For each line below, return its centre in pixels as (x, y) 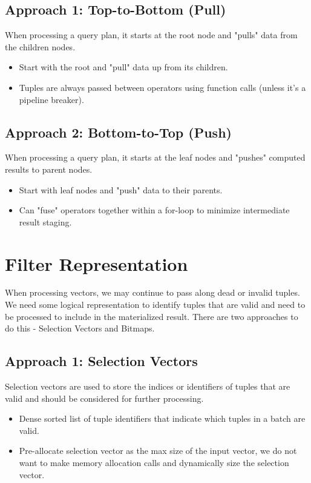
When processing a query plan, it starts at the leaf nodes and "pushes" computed (155, 157)
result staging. (45, 222)
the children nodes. (40, 46)
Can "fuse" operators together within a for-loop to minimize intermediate (154, 210)
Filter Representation (97, 263)
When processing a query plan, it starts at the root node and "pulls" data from (151, 35)
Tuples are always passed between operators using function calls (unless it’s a (162, 87)
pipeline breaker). (51, 99)
